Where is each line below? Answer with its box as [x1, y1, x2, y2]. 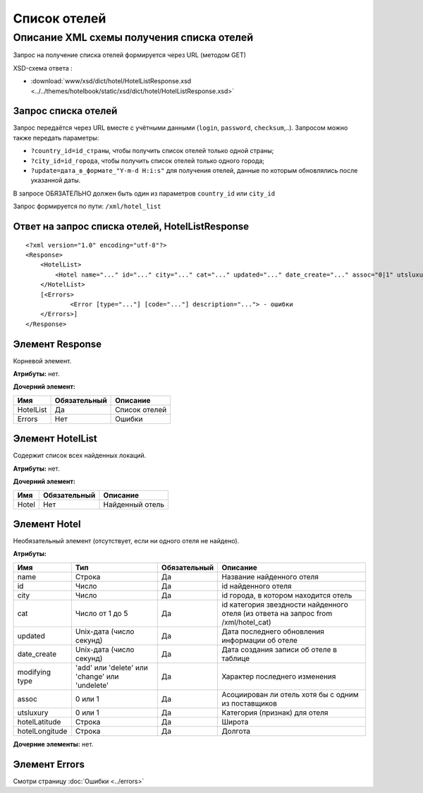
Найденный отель [103, 500, 165, 509]
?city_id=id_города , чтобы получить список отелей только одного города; [30, 156, 264, 165]
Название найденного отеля [221, 571, 319, 581]
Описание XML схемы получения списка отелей [13, 31, 254, 44]
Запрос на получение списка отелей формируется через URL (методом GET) [13, 51, 247, 59]
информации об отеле [221, 635, 298, 645]
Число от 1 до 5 [75, 608, 128, 618]
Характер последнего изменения [221, 671, 336, 681]
